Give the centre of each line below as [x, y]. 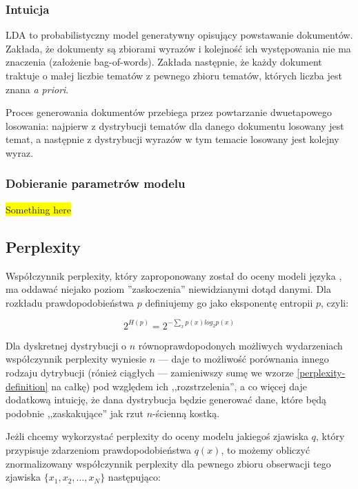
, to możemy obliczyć [266, 450]
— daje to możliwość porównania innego [243, 359]
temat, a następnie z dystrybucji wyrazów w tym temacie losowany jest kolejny [172, 139]
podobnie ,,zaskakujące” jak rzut [75, 413]
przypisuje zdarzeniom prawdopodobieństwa [99, 450]
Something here [38, 209]
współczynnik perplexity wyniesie [76, 359]
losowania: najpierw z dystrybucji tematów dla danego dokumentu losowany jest [175, 125]
